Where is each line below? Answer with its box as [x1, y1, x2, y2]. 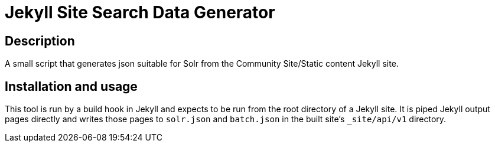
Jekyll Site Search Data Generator [5, 2, 275, 22]
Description [5, 33, 75, 48]
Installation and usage [5, 79, 138, 94]
